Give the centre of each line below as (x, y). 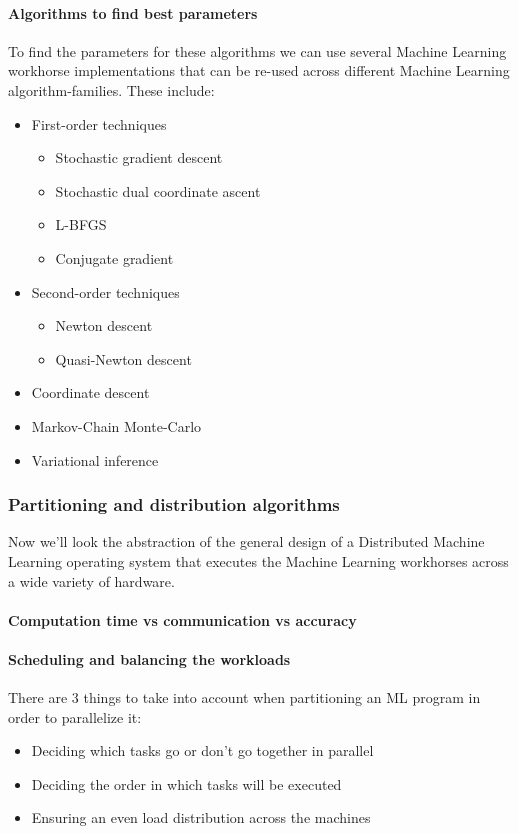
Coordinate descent (90, 392)
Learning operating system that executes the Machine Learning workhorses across (258, 560)
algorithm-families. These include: (111, 89)
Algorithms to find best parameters (133, 12)
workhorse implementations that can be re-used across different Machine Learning (259, 70)
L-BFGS (81, 224)
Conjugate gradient (114, 257)
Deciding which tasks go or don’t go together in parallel (202, 750)
